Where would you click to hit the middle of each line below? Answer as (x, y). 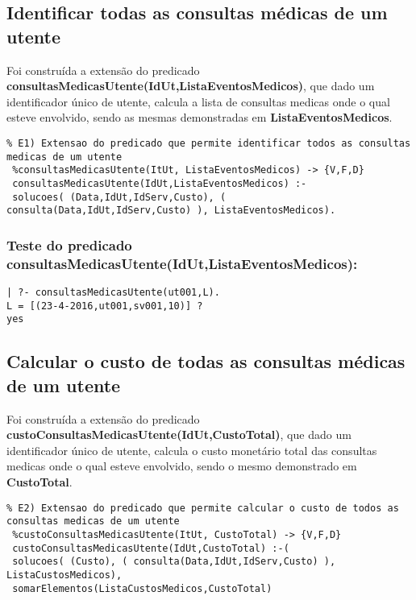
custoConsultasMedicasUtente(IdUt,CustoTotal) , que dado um (179, 434)
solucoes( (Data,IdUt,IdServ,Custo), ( (119, 197)
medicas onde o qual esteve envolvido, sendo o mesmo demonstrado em (182, 466)
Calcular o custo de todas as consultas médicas (206, 361)
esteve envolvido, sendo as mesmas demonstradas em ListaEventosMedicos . (200, 117)
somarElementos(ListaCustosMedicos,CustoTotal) (142, 588)
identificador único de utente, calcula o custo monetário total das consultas (192, 450)
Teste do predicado (69, 244)
